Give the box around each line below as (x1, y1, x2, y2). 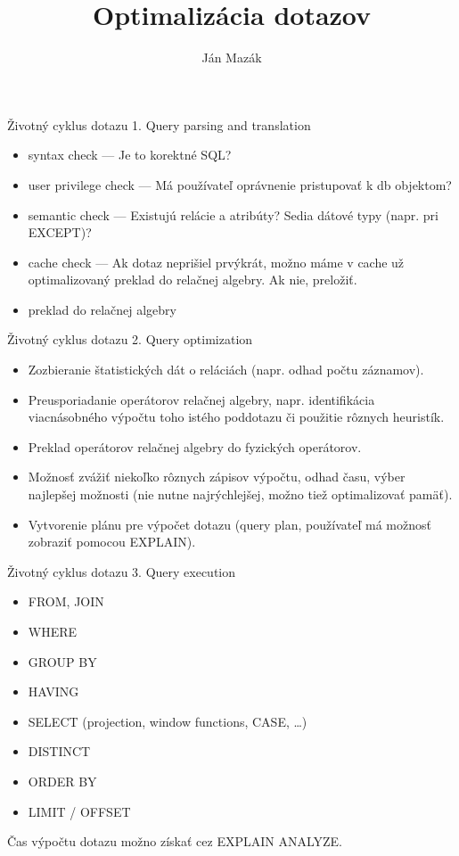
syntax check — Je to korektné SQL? (28, 145, 232, 164)
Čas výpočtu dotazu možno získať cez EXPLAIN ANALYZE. (7, 832, 342, 851)
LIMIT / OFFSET (28, 802, 131, 820)
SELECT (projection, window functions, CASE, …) (28, 712, 307, 730)
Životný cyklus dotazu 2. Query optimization (7, 330, 253, 349)
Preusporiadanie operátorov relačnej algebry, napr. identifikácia (28, 390, 375, 408)
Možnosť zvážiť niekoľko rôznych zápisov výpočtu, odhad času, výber (28, 467, 406, 486)
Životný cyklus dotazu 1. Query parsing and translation (7, 115, 311, 134)
